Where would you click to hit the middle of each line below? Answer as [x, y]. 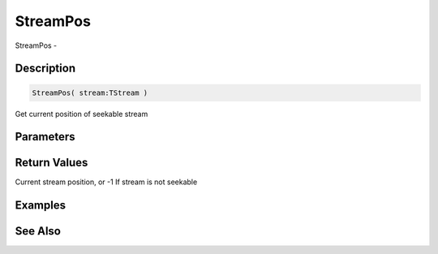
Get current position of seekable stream [82, 114]
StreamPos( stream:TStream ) [90, 93]
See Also [38, 231]
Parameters [45, 137]
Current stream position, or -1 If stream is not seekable [106, 182]
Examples [41, 206]
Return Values [52, 163]
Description [45, 69]
